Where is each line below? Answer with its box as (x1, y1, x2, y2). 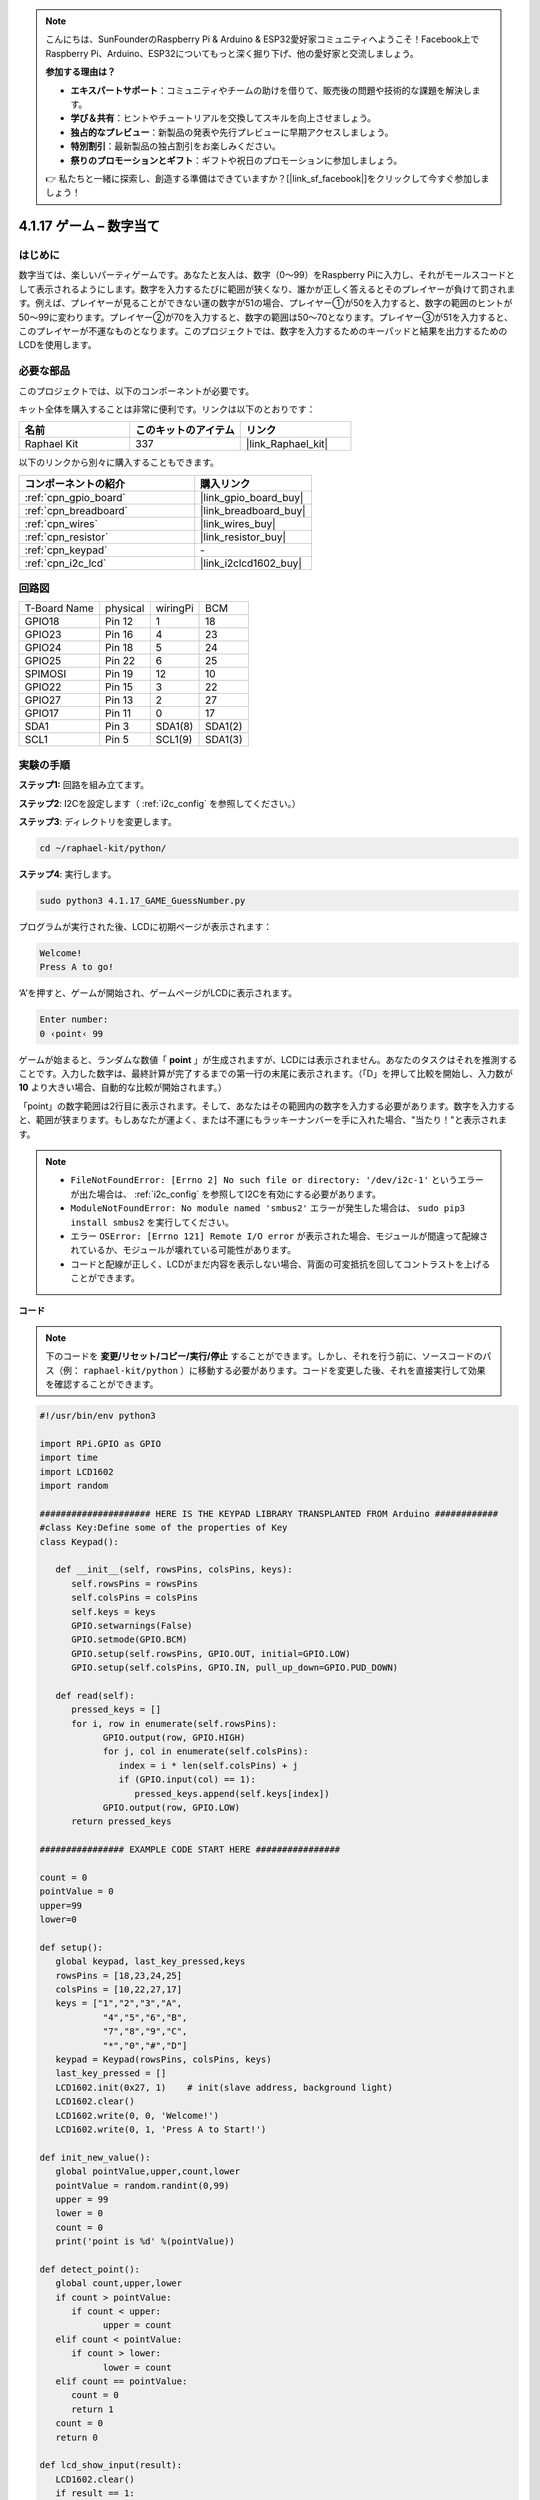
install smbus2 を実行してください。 (70, 1216, 235, 1228)
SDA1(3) (205, 733, 244, 747)
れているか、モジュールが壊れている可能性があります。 (70, 1244, 297, 1256)
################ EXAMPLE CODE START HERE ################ (39, 1844, 341, 1855)
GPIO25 (24, 654, 62, 668)
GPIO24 (24, 641, 62, 655)
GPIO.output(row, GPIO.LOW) (102, 1802, 240, 1813)
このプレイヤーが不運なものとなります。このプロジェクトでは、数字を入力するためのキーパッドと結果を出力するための (18, 325, 508, 337)
